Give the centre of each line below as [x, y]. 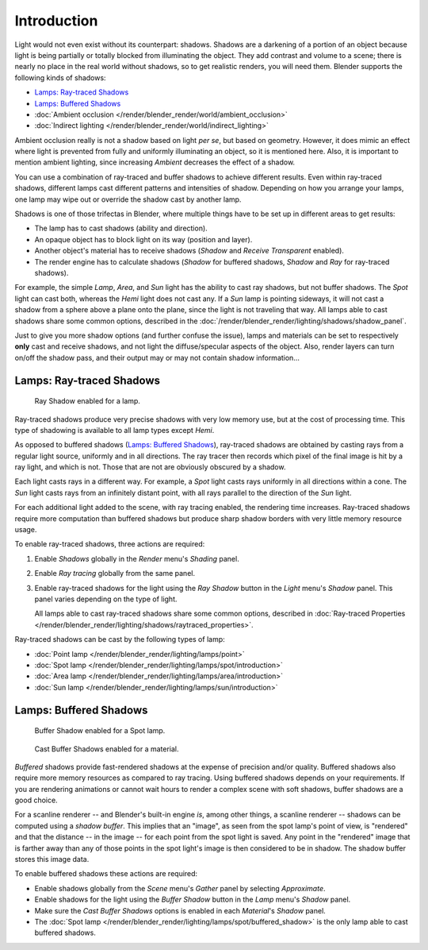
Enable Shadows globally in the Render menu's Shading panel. [137, 558]
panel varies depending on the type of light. [106, 599]
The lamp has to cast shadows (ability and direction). [121, 228]
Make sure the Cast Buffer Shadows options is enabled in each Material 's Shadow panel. [180, 910]
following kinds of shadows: [60, 77]
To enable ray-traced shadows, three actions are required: [110, 544]
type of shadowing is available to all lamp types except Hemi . [115, 430]
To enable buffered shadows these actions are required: [106, 874]
